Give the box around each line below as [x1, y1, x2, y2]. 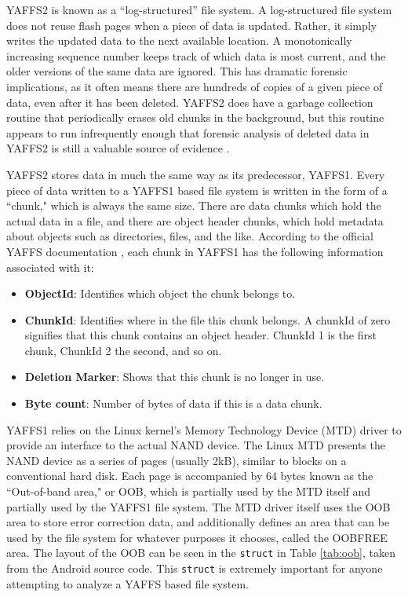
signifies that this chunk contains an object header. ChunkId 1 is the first [24, 327, 377, 343]
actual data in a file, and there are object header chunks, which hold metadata [6, 212, 384, 229]
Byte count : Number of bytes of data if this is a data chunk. [24, 395, 322, 412]
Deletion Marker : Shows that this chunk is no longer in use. [24, 368, 325, 385]
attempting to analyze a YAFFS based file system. [6, 575, 249, 592]
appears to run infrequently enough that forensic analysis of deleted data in [6, 124, 370, 141]
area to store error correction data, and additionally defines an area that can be [6, 514, 390, 530]
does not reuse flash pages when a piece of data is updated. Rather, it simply [6, 16, 377, 33]
